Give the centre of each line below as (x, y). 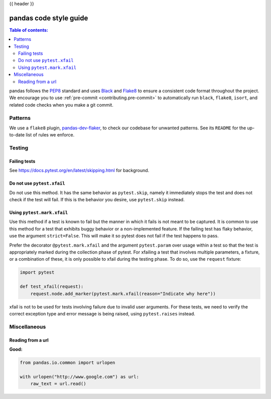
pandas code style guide (49, 18)
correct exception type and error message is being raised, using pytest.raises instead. (102, 313)
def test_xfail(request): (52, 287)
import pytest (37, 272)
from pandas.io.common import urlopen (67, 363)
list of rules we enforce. (50, 135)
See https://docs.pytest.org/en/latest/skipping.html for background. (79, 171)
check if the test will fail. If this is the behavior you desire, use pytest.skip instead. (97, 200)
